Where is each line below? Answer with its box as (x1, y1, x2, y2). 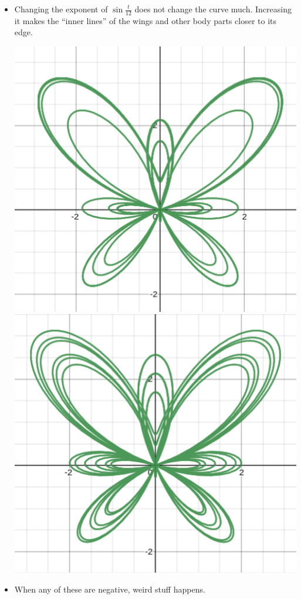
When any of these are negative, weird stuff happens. (14, 583, 205, 595)
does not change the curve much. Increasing (134, 3, 292, 15)
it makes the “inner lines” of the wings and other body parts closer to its (14, 14, 277, 26)
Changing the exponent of (14, 3, 108, 15)
